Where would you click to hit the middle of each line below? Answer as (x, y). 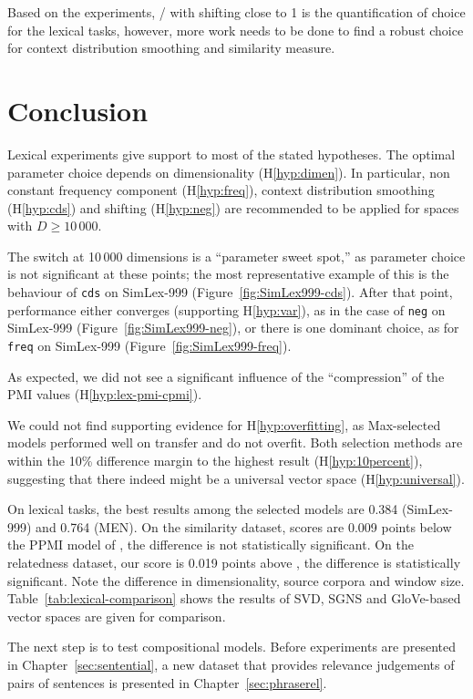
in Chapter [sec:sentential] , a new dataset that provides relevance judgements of (231, 664)
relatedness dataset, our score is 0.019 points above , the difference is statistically (234, 562)
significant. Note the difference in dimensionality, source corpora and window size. (236, 580)
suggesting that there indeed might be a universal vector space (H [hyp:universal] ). (236, 478)
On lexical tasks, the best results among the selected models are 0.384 (203, 509)
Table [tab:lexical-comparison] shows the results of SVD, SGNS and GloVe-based (234, 598)
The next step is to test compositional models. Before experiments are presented (231, 647)
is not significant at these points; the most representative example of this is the (228, 274)
